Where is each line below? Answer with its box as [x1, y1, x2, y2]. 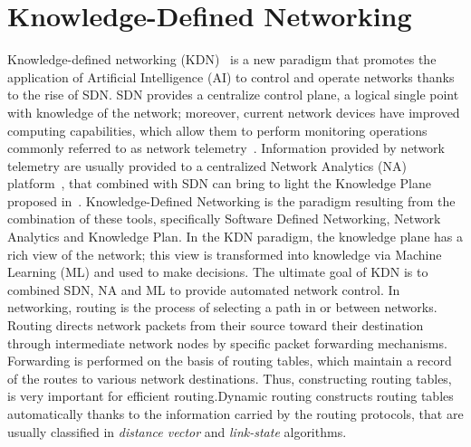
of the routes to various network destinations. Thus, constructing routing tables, [7, 368, 452, 387]
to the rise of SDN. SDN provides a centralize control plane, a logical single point [7, 85, 459, 104]
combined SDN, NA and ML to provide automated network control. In [7, 280, 400, 299]
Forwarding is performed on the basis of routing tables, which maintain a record [7, 351, 452, 370]
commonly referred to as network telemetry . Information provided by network [7, 138, 446, 157]
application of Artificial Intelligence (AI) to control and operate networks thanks [7, 67, 455, 86]
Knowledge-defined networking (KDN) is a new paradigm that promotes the [7, 50, 437, 69]
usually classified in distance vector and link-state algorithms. [7, 422, 347, 441]
